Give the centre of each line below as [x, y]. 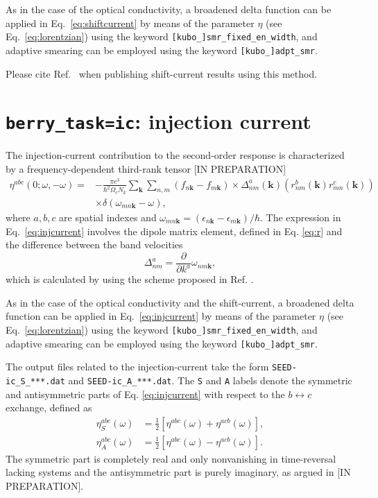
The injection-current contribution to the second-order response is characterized [175, 155]
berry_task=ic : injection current [158, 121]
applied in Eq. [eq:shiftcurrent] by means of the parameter [130, 23]
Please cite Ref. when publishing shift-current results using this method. [162, 73]
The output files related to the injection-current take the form [137, 367]
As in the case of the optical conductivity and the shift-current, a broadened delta [180, 302]
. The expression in [300, 217]
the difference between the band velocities [94, 244]
